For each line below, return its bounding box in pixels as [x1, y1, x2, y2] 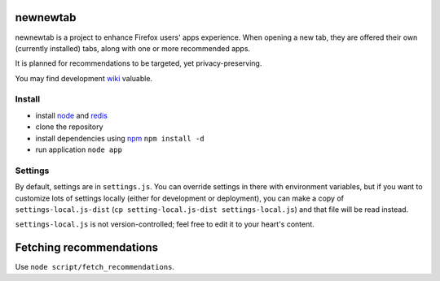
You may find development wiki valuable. [15, 73, 153, 83]
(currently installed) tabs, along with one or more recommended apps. [15, 43, 251, 53]
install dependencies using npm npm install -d [35, 133, 205, 143]
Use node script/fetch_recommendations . [15, 262, 175, 272]
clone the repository [35, 122, 103, 132]
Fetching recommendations [15, 240, 159, 255]
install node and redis [35, 110, 108, 120]
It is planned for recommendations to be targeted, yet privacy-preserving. [15, 58, 262, 68]
